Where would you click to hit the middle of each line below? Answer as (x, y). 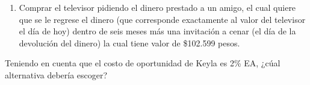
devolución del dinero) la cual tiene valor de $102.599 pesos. (129, 42)
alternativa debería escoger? (56, 74)
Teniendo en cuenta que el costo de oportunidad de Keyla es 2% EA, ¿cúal (143, 63)
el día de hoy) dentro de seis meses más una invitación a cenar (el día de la (157, 31)
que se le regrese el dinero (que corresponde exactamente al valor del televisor (162, 19)
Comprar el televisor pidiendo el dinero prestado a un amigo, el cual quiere (157, 7)
